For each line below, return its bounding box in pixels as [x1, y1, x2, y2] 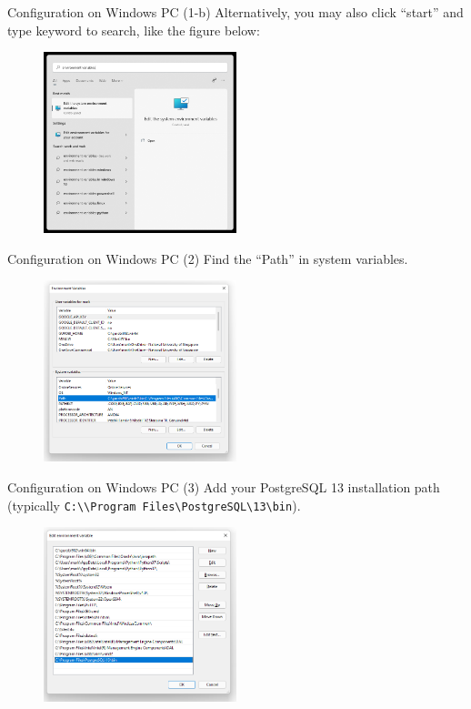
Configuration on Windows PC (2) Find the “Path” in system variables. [7, 248, 408, 268]
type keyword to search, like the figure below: [7, 20, 260, 39]
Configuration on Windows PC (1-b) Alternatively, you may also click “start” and [7, 3, 464, 21]
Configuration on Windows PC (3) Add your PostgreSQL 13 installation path [7, 477, 440, 496]
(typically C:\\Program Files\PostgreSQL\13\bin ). [7, 495, 301, 514]
